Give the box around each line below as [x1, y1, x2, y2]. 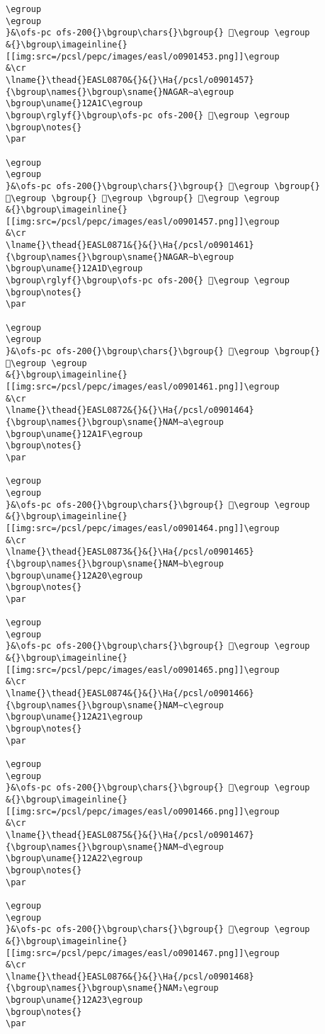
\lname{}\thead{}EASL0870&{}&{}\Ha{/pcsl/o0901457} [6, 74, 254, 85]
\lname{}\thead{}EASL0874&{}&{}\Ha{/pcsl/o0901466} [6, 688, 254, 699]
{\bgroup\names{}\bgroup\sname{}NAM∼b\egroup [6, 558, 224, 569]
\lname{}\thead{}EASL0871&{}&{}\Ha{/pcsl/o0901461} [6, 240, 254, 251]
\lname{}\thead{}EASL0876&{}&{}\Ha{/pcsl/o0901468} [6, 971, 254, 982]
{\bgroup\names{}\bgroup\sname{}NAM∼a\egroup [6, 416, 224, 427]
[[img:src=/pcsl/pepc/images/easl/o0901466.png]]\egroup [6, 806, 280, 817]
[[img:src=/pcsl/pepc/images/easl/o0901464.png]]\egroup [6, 523, 280, 533]
